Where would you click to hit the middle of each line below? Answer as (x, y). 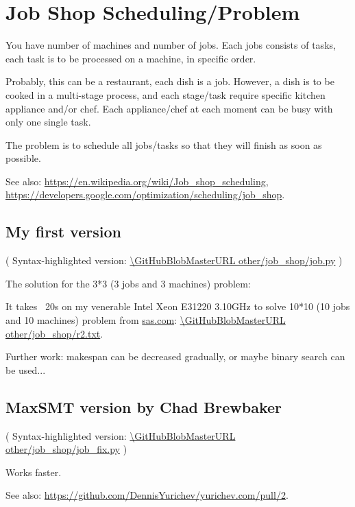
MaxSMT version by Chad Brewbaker (144, 406)
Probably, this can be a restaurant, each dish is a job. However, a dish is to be (170, 81)
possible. (23, 158)
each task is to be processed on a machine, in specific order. (131, 58)
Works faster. (34, 472)
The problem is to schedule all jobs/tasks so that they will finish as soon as (164, 144)
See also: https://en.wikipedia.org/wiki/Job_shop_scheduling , (137, 181)
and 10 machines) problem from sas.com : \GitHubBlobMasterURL (146, 320)
